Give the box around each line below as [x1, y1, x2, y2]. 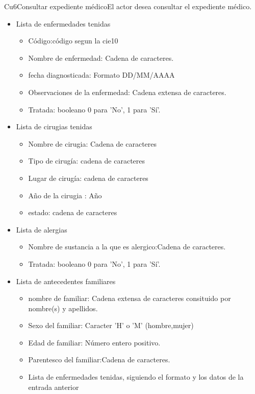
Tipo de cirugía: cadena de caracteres [28, 155, 145, 166]
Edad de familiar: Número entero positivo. [28, 337, 161, 347]
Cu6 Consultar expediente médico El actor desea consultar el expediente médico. [4, 1, 252, 11]
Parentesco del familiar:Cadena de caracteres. [28, 354, 170, 365]
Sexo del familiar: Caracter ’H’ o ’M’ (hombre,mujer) [28, 320, 194, 331]
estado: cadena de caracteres [28, 207, 117, 218]
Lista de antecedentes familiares [16, 275, 116, 286]
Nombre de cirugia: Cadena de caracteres [28, 138, 157, 149]
